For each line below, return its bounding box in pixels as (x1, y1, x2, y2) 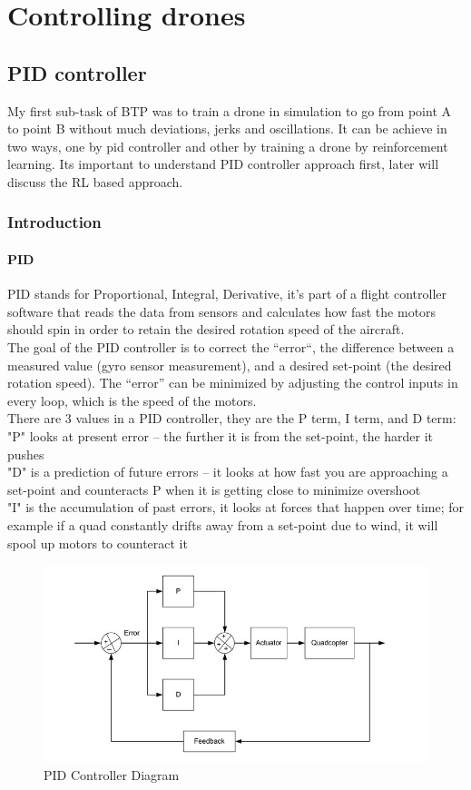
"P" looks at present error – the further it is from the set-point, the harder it (7, 426, 434, 445)
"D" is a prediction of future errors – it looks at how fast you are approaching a (7, 462, 448, 481)
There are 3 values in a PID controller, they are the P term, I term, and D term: (7, 409, 456, 428)
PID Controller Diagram (44, 765, 180, 785)
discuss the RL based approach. (7, 172, 183, 191)
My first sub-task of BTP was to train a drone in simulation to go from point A (7, 101, 451, 120)
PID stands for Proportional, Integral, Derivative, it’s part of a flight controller (7, 284, 446, 303)
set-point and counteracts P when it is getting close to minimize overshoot (7, 479, 421, 499)
